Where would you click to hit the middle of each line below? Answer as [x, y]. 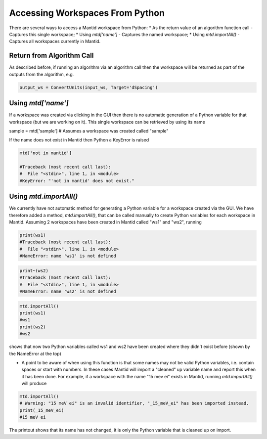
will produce [34, 384]
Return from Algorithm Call [51, 56]
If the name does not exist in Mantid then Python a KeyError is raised [79, 140]
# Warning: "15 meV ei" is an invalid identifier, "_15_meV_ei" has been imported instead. [134, 403]
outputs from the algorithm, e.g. [42, 74]
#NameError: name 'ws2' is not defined [68, 291]
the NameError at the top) [35, 353]
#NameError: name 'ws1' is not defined [68, 256]
